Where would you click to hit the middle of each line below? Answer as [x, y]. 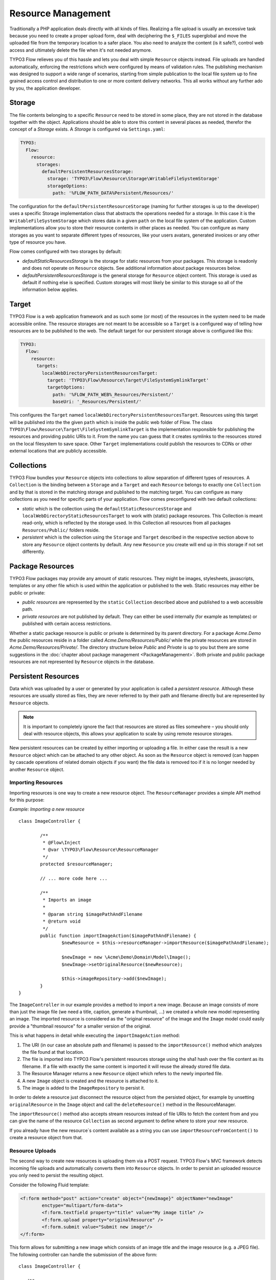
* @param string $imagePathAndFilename [93, 914]
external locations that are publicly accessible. [58, 451]
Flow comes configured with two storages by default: [66, 251]
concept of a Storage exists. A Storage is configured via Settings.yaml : [87, 129]
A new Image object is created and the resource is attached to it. [90, 1081]
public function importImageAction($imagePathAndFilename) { [118, 936]
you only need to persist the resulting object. [57, 1176]
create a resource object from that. [46, 1138]
